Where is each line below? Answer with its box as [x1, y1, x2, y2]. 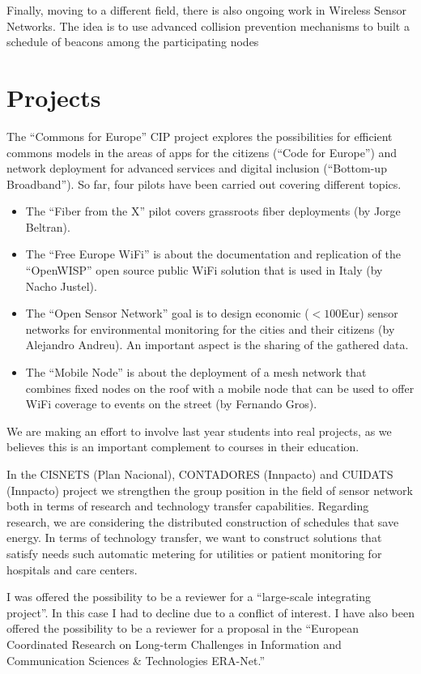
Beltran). [25, 218, 70, 235]
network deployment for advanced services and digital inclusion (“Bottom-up [6, 160, 387, 177]
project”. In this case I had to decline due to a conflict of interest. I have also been [6, 604, 415, 621]
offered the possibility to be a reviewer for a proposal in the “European [6, 620, 359, 637]
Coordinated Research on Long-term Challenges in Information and [6, 635, 342, 652]
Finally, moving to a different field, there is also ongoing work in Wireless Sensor [6, 2, 406, 18]
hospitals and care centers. [6, 561, 138, 578]
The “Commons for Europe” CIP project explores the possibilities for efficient [6, 127, 393, 144]
